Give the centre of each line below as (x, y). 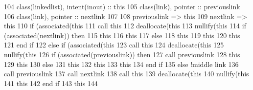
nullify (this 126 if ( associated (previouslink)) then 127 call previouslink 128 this (122, 54)
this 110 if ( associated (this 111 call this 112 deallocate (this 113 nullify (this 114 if (125, 26)
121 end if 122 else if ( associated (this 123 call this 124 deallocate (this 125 (114, 45)
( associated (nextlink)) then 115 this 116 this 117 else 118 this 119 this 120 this (122, 35)
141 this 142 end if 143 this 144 (51, 83)
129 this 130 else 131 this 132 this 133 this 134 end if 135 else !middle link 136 (121, 64)
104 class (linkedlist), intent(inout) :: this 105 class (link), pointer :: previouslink (122, 6)
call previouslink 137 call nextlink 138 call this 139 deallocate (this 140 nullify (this (126, 74)
